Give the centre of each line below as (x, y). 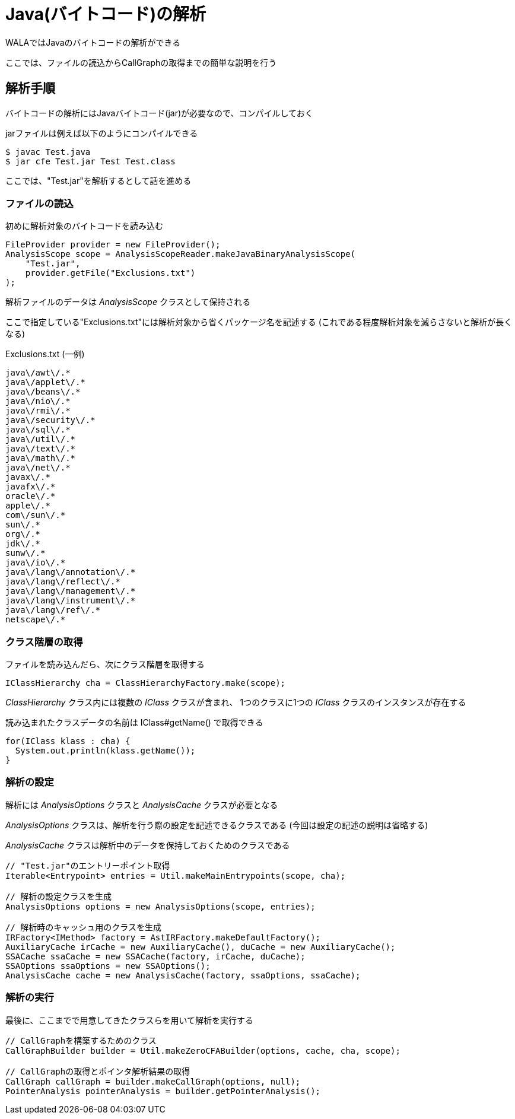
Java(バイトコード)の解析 (106, 14)
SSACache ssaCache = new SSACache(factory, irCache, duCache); (155, 956)
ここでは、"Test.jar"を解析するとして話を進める (98, 180)
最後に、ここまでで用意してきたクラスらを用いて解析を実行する (130, 1020)
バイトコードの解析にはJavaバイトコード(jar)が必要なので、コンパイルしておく (159, 113)
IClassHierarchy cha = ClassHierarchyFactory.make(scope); (146, 683)
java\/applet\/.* (45, 382)
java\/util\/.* (41, 439)
